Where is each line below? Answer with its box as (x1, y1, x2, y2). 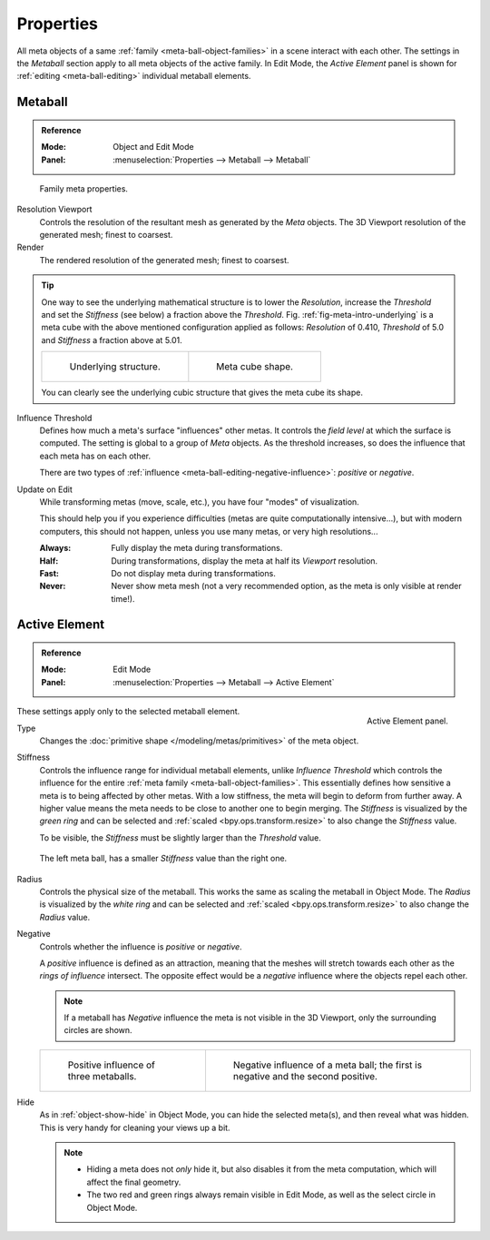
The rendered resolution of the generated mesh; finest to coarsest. (39, 254, 289, 265)
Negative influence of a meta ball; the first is (232, 1058, 422, 1071)
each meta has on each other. (39, 450, 152, 461)
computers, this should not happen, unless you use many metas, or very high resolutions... (39, 526, 378, 536)
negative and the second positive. (232, 1069, 378, 1082)
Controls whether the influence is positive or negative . (39, 940, 242, 952)
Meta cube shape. (216, 360, 294, 373)
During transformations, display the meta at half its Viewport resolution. (111, 555, 378, 566)
